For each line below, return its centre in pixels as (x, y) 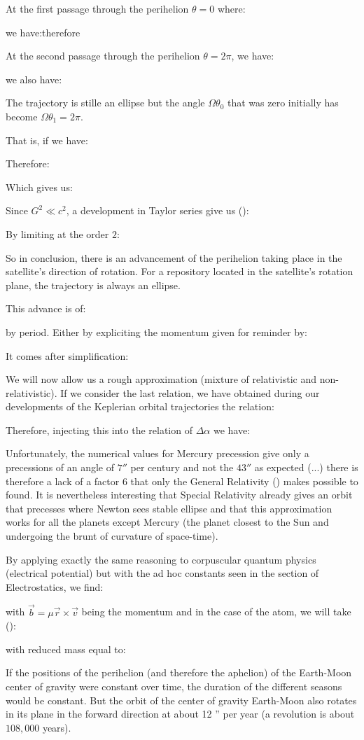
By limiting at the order (57, 233)
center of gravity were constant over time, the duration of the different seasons (174, 686)
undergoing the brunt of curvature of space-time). (112, 536)
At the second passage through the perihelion (103, 56)
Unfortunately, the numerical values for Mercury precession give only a (157, 453)
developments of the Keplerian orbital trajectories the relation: (140, 406)
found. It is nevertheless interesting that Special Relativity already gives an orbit (179, 495)
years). (57, 727)
